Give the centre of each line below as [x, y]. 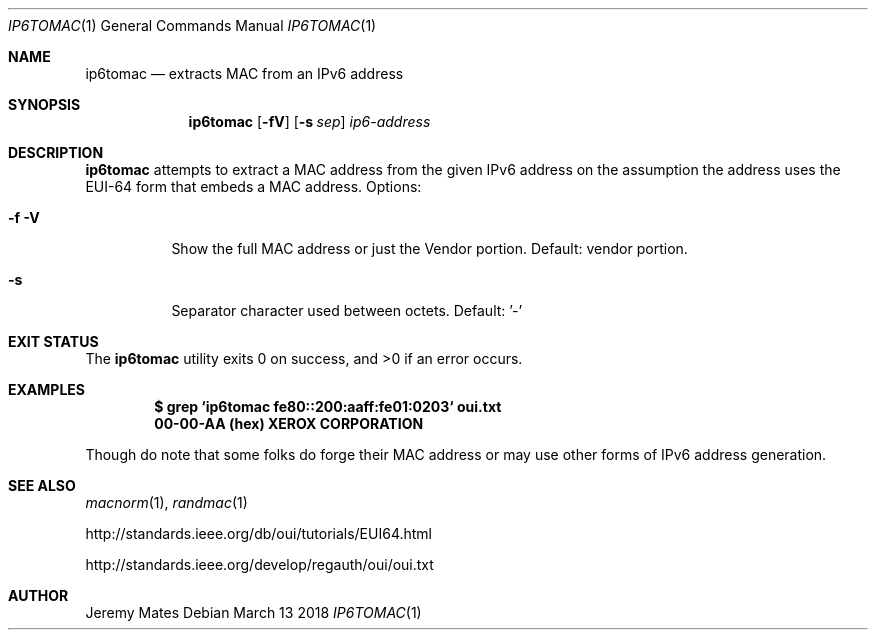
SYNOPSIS [44, 104]
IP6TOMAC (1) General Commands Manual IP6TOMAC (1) [192, 25]
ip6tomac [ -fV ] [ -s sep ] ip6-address [309, 121]
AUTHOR [38, 595]
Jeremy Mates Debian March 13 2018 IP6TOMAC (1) [253, 612]
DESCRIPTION [56, 152]
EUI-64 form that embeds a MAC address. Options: [253, 186]
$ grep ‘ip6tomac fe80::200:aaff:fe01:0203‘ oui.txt [328, 406]
